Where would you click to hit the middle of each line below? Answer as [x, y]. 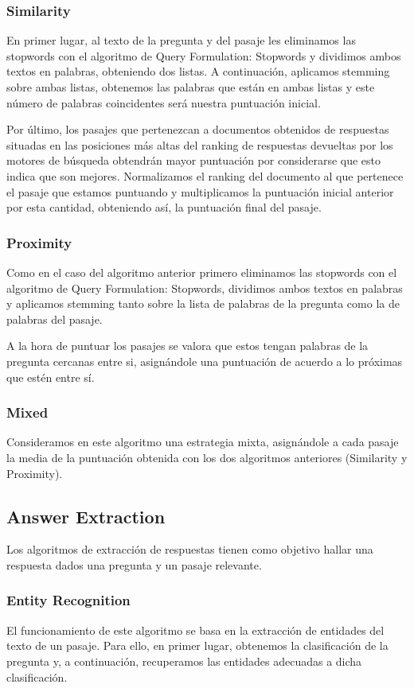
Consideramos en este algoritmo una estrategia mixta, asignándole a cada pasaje [203, 442]
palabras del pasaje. [55, 319]
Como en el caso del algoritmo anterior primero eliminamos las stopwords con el [202, 272]
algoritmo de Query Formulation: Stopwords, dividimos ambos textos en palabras [205, 288]
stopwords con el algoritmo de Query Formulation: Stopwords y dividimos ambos [204, 55]
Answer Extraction [86, 516]
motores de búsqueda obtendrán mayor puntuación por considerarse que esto [194, 160]
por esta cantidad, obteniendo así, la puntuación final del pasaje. [164, 207]
